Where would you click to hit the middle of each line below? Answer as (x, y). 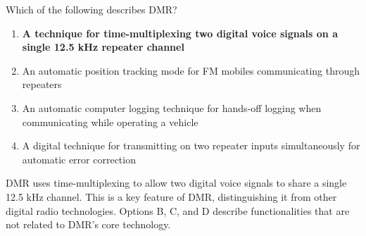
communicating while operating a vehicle (110, 122)
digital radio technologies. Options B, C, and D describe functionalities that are (178, 210)
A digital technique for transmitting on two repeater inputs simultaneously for (191, 145)
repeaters (42, 84)
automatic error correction (79, 159)
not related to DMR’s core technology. (88, 224)
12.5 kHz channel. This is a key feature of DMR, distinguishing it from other (171, 196)
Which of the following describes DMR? (91, 9)
